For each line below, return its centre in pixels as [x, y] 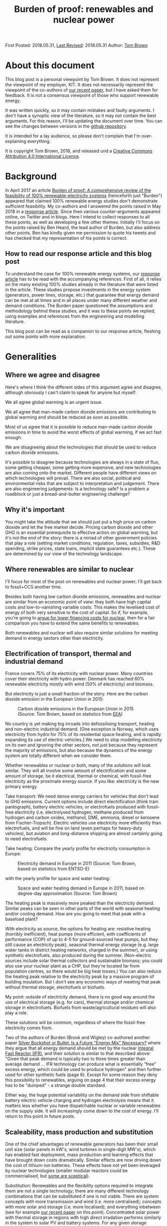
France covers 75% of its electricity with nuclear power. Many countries [79, 673]
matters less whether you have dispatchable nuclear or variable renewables [83, 1105]
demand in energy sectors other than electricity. [55, 638]
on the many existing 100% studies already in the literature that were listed [82, 284]
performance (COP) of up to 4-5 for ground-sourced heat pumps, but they [82, 939]
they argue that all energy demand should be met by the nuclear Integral [79, 1048]
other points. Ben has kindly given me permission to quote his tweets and [81, 233]
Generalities [31, 357]
